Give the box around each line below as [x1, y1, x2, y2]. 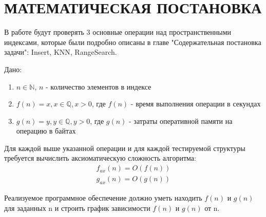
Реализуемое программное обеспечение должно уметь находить [4, 192, 202, 203]
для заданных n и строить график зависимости [4, 202, 150, 213]
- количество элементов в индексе [46, 81, 151, 92]
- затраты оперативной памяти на [129, 115, 233, 126]
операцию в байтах [16, 125, 76, 136]
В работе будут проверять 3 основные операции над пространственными [4, 27, 232, 37]
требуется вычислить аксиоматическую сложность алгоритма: [4, 153, 196, 163]
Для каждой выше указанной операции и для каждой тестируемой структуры [4, 142, 245, 153]
